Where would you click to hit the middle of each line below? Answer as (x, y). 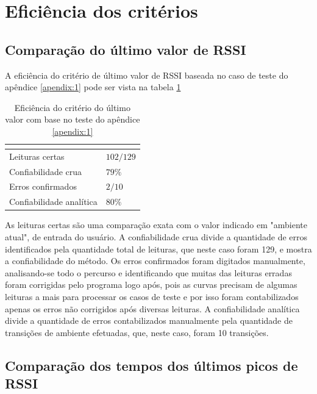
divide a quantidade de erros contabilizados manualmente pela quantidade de (149, 321)
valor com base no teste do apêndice (73, 119)
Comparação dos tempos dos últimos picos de (151, 365)
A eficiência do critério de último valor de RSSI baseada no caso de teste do (147, 75)
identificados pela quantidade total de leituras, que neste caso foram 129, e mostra (158, 249)
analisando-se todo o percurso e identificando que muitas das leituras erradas (148, 272)
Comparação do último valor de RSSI (126, 49)
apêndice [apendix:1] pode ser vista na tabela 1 (93, 87)
